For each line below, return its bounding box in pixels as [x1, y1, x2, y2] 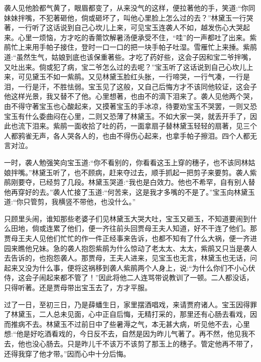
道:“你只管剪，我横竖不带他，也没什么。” [4, 196, 136, 207]
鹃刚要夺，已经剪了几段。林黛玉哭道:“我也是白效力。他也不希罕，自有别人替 [4, 177, 255, 187]
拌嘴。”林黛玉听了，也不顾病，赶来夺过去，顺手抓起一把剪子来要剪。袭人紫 [11, 167, 257, 177]
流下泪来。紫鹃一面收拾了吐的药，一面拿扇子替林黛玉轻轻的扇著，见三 [18, 120, 250, 131]
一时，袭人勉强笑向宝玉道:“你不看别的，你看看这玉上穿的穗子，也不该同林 [4, 157, 248, 167]
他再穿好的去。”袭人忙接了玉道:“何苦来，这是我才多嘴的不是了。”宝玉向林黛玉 [4, 186, 255, 197]
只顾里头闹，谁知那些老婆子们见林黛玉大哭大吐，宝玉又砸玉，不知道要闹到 [4, 213, 250, 223]
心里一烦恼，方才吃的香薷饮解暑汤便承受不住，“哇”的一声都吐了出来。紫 [18, 32, 257, 42]
